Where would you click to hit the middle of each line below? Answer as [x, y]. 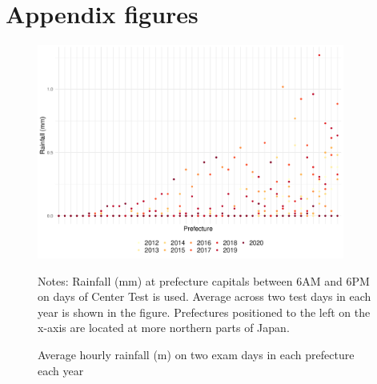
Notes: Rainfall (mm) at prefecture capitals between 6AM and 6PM [204, 280]
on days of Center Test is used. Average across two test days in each [205, 296]
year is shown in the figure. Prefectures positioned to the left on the [204, 312]
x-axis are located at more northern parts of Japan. [164, 328]
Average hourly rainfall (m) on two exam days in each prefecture [196, 354]
